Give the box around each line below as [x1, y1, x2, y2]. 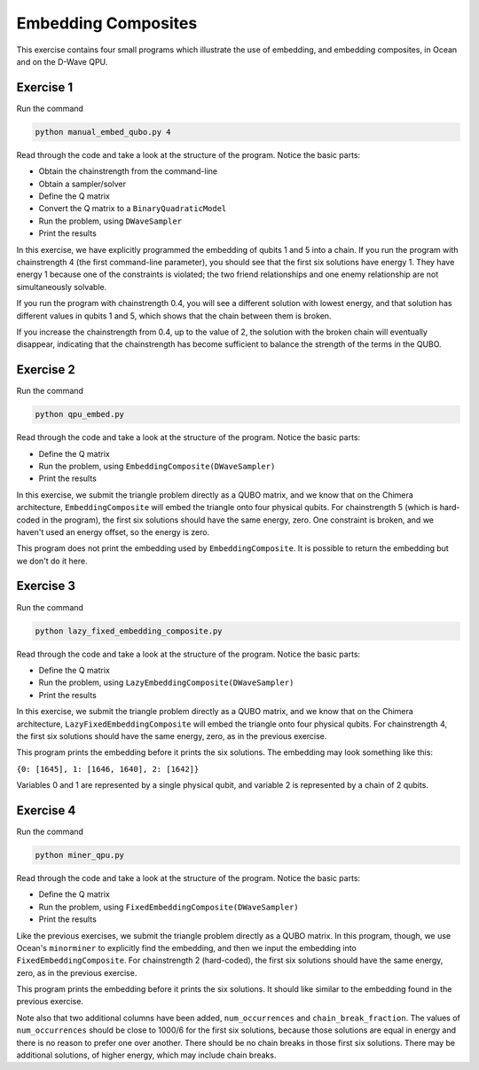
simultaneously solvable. [16, 281, 107, 292]
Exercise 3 [16, 578, 75, 594]
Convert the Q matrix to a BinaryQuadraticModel [38, 203, 227, 214]
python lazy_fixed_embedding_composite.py [35, 625, 223, 636]
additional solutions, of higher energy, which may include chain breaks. [16, 1050, 277, 1060]
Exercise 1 [16, 80, 74, 95]
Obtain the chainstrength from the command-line [38, 166, 218, 177]
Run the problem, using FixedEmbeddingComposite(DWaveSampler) [38, 901, 299, 912]
